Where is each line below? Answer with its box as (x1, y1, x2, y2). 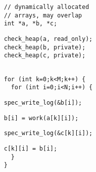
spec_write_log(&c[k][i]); (4, 130, 93, 137)
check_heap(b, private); (4, 43, 86, 51)
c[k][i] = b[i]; (4, 145, 57, 152)
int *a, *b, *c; (4, 20, 57, 27)
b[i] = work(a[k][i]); (4, 114, 79, 122)
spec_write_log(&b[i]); (4, 99, 82, 106)
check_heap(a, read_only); (4, 35, 93, 42)
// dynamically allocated (4, 3, 89, 10)
